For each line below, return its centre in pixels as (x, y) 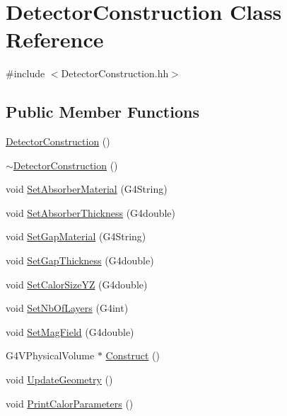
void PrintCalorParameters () (70, 403)
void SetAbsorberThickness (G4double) (91, 212)
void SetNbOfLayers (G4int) (67, 308)
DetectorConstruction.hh (115, 73)
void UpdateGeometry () (59, 380)
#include (25, 73)
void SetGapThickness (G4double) (80, 260)
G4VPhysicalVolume (50, 355)
